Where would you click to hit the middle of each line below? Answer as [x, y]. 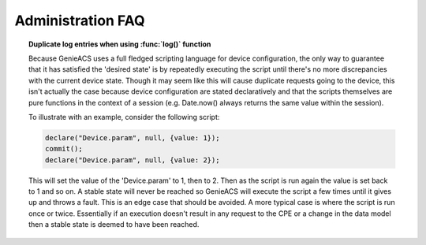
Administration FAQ [80, 20]
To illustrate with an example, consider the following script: [124, 117]
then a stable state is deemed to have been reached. [114, 225]
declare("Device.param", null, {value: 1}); [132, 137]
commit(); [64, 149]
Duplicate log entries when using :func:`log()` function [120, 44]
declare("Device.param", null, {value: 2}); [132, 160]
